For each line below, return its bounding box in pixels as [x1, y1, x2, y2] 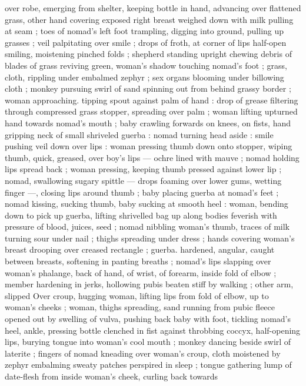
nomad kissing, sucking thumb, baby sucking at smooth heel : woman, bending [5, 197, 288, 210]
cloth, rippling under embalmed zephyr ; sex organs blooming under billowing [5, 71, 284, 83]
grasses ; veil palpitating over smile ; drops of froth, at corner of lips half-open [5, 36, 287, 48]
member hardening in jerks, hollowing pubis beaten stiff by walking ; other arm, [5, 278, 294, 290]
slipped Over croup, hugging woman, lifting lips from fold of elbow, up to [5, 289, 269, 301]
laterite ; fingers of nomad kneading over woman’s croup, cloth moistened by [5, 347, 281, 359]
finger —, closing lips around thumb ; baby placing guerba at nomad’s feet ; [5, 186, 279, 198]
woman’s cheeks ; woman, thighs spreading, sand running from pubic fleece [5, 301, 275, 313]
